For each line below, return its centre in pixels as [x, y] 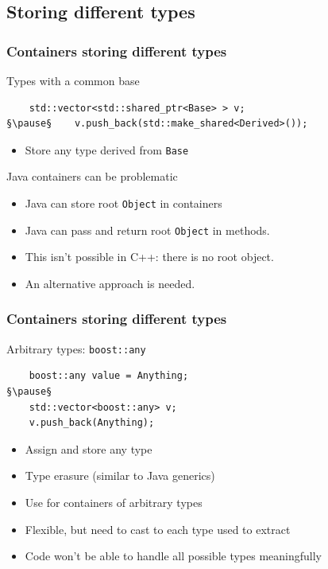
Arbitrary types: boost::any [76, 348]
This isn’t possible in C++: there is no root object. [149, 257]
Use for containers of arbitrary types [114, 502]
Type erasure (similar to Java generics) [120, 475]
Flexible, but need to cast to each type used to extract [158, 529]
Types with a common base [73, 80]
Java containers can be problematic [92, 176]
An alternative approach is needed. [110, 283]
